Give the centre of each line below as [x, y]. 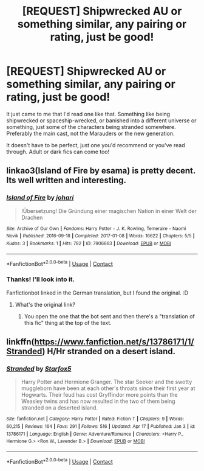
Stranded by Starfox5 [39, 368]
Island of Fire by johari [40, 198]
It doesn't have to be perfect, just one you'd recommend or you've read [96, 145]
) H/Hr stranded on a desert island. [109, 351]
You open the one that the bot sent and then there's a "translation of [110, 316]
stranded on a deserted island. [59, 408]
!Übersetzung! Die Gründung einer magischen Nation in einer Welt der [109, 211]
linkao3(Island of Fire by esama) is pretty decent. [101, 171]
